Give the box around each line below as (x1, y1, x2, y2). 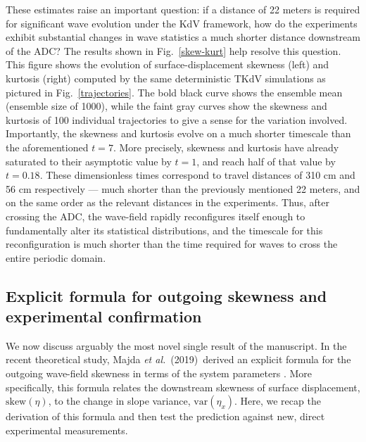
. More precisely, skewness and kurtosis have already (113, 139, 339, 154)
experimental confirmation (6, 305, 202, 327)
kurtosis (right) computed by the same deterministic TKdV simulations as (6, 70, 326, 85)
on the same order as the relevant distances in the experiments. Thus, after (6, 195, 329, 210)
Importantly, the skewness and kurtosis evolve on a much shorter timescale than (6, 126, 351, 141)
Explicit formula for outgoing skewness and (6, 284, 327, 306)
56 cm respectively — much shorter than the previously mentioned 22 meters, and (6, 181, 360, 196)
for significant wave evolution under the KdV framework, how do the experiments (6, 15, 358, 30)
